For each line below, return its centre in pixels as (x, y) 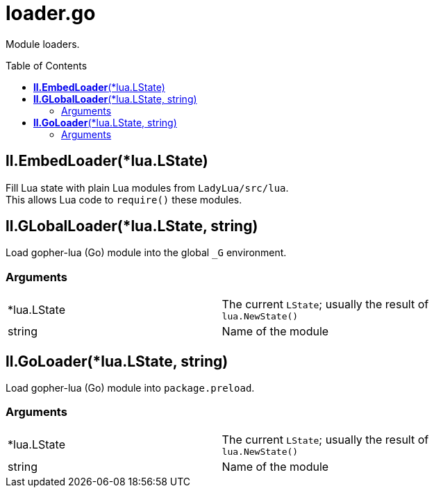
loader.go (51, 13)
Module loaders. (43, 44)
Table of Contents (47, 65)
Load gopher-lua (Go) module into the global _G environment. (146, 253)
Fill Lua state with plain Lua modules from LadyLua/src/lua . (147, 187)
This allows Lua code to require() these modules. (124, 199)
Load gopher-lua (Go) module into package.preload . (130, 388)
